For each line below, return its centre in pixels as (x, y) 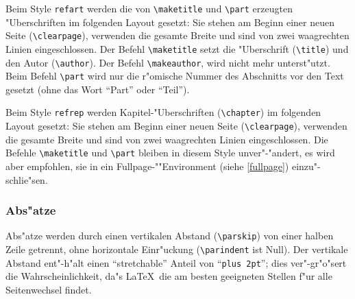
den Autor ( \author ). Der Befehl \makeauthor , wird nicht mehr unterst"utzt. (168, 62)
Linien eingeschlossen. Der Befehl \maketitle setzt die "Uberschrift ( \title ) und (177, 48)
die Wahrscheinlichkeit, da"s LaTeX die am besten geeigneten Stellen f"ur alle (169, 276)
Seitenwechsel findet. (49, 289)
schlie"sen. (27, 179)
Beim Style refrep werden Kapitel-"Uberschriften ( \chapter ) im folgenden (163, 112)
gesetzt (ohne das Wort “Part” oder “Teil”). (98, 89)
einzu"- (306, 166)
